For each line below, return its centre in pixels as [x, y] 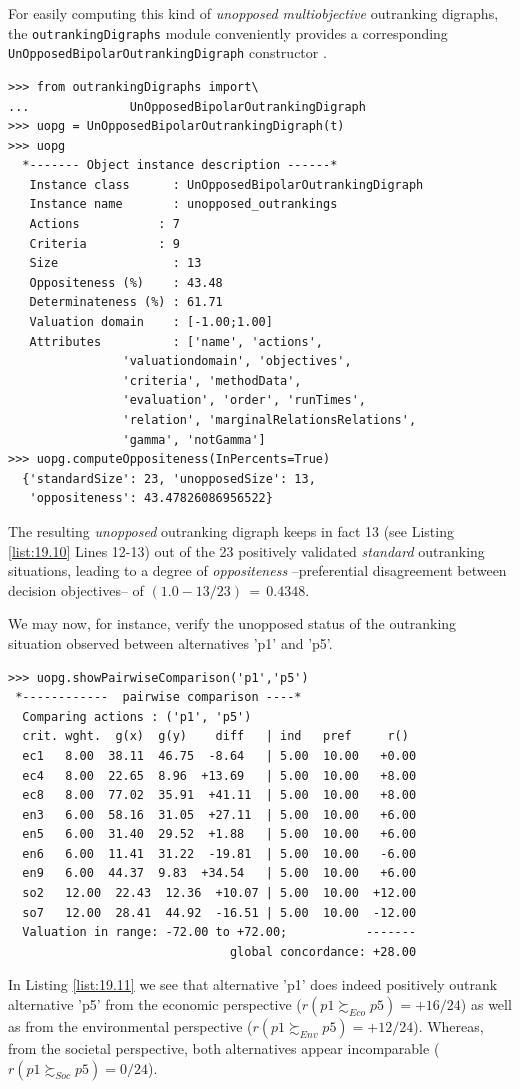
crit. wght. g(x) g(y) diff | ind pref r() [215, 736]
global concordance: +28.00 [323, 951]
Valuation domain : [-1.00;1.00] [151, 322]
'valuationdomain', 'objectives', [237, 361]
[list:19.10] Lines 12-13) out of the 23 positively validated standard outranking [246, 550]
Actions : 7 [104, 224]
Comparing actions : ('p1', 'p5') [137, 716]
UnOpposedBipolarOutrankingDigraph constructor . [167, 52]
